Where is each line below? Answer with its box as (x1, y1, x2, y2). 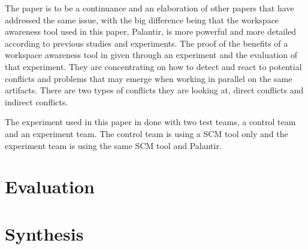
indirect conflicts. (5, 95, 68, 108)
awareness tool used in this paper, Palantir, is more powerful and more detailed (5, 25, 297, 38)
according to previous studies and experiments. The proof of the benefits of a (5, 37, 288, 49)
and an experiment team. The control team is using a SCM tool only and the (5, 127, 288, 139)
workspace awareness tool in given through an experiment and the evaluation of (5, 48, 298, 61)
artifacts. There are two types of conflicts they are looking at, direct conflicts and (5, 84, 304, 96)
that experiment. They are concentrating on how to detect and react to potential (5, 60, 302, 72)
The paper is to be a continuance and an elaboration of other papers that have (5, 2, 294, 14)
